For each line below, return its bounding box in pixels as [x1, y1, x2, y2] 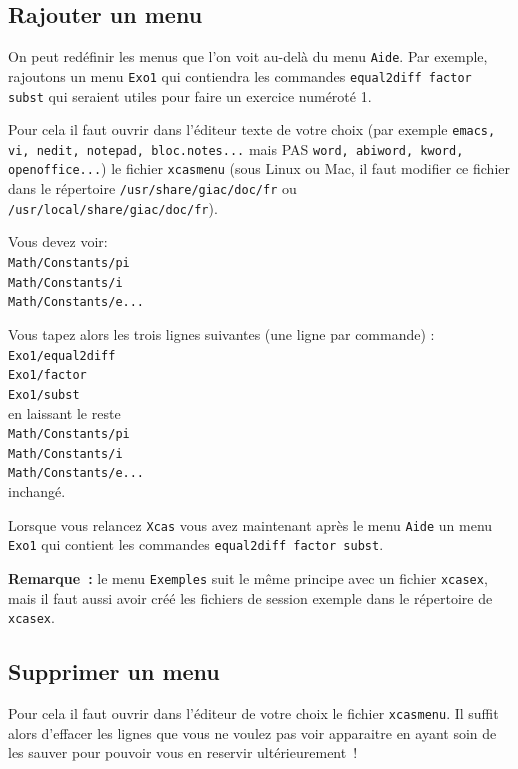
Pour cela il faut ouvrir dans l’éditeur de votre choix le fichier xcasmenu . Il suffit [8, 703, 499, 724]
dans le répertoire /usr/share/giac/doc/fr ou [8, 178, 297, 199]
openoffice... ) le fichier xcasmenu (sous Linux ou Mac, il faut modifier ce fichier [8, 158, 510, 179]
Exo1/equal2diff [8, 348, 116, 363]
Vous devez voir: [8, 231, 108, 252]
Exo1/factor [8, 368, 87, 383]
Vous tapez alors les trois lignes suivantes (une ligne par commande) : [8, 324, 435, 345]
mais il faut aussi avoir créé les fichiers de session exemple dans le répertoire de [8, 587, 493, 608]
